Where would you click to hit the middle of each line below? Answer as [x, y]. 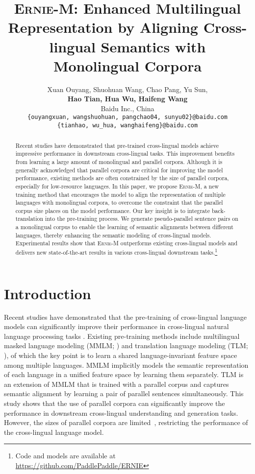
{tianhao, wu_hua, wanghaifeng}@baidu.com [127, 126]
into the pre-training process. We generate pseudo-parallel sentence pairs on [142, 219]
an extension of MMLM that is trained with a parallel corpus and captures [116, 384]
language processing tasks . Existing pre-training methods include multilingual [122, 336]
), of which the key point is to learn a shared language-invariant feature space [121, 355]
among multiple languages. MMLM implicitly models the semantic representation [126, 365]
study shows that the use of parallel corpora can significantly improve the [115, 403]
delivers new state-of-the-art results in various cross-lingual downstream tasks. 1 [116, 252]
